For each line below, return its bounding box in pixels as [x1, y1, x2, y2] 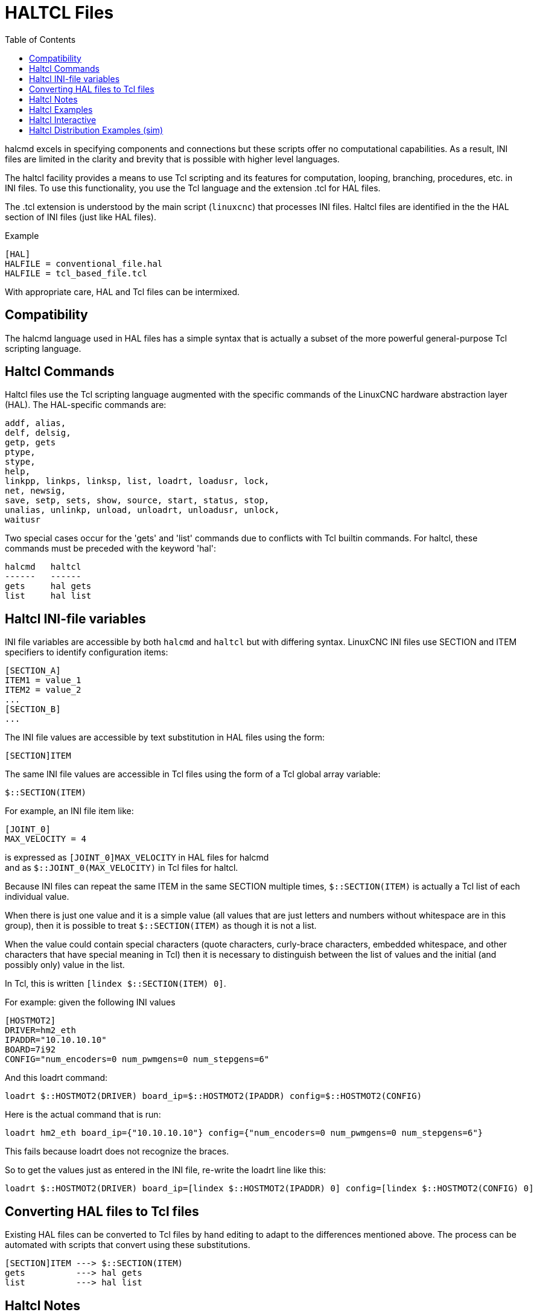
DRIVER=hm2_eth [5, 1025, 77, 1036]
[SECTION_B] [5, 704, 61, 715]
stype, [5, 457, 36, 467]
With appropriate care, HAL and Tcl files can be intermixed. [5, 286, 240, 297]
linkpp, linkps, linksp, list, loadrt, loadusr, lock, [5, 476, 270, 486]
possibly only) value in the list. [5, 960, 125, 970]
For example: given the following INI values [5, 997, 176, 1008]
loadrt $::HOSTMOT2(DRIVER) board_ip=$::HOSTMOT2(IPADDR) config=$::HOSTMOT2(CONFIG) [5, 1091, 422, 1101]
